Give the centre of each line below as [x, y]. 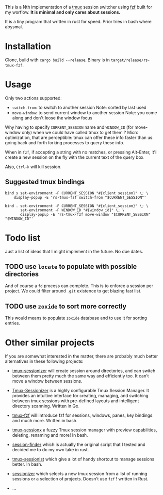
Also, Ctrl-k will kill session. [33, 167]
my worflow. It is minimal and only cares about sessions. [63, 12]
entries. [13, 323]
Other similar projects [50, 343]
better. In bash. [27, 464]
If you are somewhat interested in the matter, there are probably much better [81, 356]
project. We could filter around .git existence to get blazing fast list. [73, 291]
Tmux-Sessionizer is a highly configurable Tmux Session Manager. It [81, 391]
